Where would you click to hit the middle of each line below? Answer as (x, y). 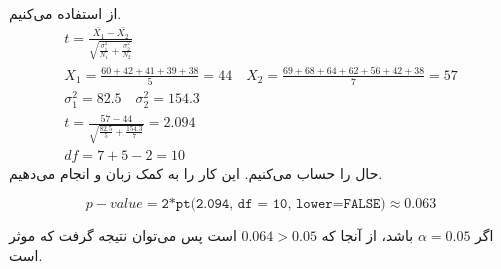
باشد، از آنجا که (367, 235)
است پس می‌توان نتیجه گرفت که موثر (123, 235)
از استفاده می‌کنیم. (65, 13)
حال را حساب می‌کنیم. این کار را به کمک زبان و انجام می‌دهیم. (196, 172)
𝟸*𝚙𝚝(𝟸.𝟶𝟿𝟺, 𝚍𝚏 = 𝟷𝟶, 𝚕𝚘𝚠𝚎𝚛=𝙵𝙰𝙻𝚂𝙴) (273, 204)
